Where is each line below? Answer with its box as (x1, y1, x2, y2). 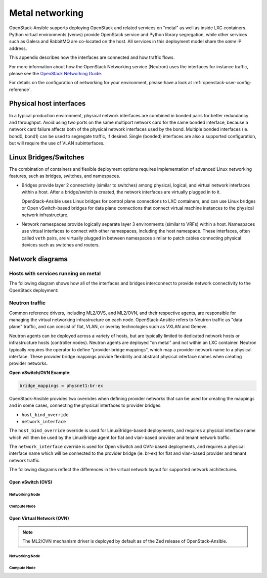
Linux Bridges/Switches (9, 153, 85, 161)
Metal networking (9, 7, 84, 18)
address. (9, 45, 27, 51)
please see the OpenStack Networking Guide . (9, 70, 102, 76)
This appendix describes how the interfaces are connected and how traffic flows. (9, 54, 175, 60)
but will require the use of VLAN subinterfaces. (9, 140, 105, 146)
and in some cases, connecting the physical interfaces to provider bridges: (9, 402, 162, 408)
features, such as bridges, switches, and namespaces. (9, 173, 121, 179)
